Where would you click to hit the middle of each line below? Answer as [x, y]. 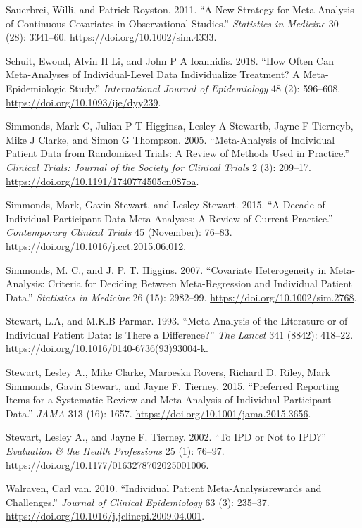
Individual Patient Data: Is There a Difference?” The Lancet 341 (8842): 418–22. [180, 334]
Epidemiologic [36, 88]
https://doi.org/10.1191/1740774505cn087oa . [102, 181]
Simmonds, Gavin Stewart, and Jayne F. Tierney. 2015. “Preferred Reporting [173, 385]
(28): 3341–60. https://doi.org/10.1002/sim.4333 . [111, 37]
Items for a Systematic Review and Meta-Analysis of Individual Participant [169, 400]
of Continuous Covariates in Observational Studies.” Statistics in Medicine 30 [172, 23]
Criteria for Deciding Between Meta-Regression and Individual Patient [200, 283]
